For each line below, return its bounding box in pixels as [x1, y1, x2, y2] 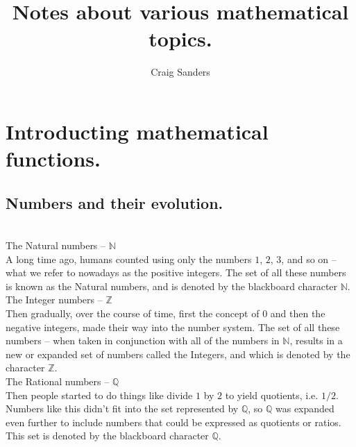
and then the [270, 306, 325, 321]
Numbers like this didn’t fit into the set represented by [6, 401, 239, 416]
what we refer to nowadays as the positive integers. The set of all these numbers [6, 265, 346, 280]
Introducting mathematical [6, 117, 269, 145]
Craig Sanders [151, 65, 210, 79]
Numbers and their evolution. [6, 192, 223, 213]
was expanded [276, 401, 334, 416]
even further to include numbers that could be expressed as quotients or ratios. [6, 414, 341, 429]
